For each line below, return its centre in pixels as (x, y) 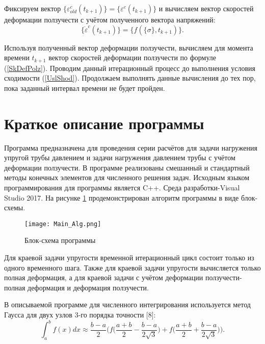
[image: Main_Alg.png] (63, 224)
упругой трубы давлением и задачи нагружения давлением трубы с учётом (120, 157)
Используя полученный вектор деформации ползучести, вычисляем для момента (129, 47)
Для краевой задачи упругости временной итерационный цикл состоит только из (129, 257)
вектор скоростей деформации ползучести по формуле (132, 57)
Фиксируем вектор (33, 8)
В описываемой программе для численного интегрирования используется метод (127, 304)
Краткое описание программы (104, 123)
